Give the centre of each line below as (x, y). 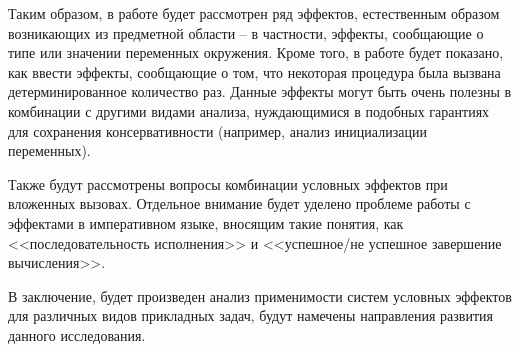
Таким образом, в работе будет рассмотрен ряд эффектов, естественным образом (254, 13)
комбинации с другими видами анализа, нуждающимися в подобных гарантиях (249, 110)
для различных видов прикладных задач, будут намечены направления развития (251, 315)
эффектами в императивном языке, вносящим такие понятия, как (206, 222)
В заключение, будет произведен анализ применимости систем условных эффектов (260, 295)
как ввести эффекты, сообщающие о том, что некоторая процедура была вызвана (254, 71)
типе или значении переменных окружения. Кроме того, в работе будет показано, (256, 52)
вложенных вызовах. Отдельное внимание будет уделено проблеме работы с (239, 203)
